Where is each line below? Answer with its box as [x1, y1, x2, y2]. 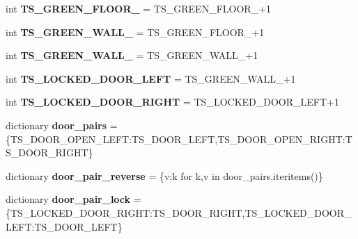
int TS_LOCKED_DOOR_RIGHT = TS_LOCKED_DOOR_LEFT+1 [6, 94, 339, 109]
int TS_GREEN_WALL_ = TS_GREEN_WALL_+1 [6, 48, 258, 63]
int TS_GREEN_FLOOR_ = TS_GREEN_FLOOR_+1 [6, 1, 271, 15]
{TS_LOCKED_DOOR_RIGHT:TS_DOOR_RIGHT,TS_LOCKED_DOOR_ [6, 205, 352, 220]
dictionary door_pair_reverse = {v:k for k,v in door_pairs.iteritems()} [6, 168, 323, 183]
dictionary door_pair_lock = [6, 192, 141, 206]
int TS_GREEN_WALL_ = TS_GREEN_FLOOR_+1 [6, 24, 265, 39]
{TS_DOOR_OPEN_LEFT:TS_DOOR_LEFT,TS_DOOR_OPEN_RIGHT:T [6, 131, 352, 146]
